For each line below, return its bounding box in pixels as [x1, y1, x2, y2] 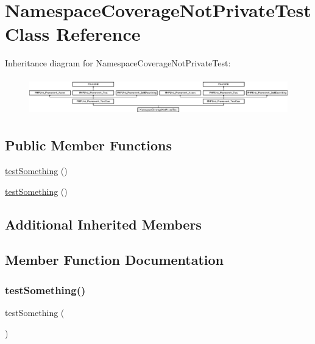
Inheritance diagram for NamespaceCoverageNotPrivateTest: [5, 57, 231, 69]
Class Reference [5, 21, 141, 46]
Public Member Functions [5, 136, 172, 155]
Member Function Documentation [5, 250, 224, 269]
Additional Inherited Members [5, 214, 202, 233]
